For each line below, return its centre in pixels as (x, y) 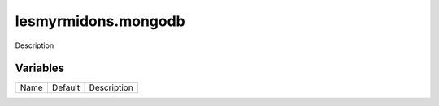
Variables (40, 68)
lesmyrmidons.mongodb (100, 21)
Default (66, 87)
